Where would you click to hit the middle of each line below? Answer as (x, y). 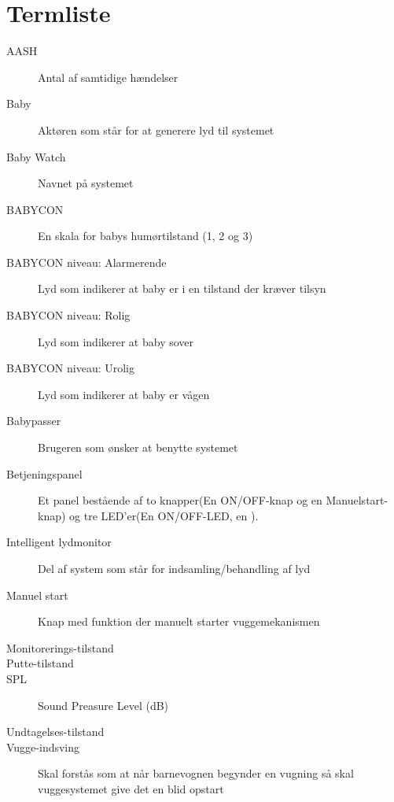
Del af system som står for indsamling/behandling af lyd (174, 568)
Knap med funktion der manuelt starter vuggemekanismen (179, 621)
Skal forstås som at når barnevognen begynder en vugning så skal (196, 773)
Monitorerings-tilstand (60, 647)
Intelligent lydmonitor (59, 542)
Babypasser (34, 421)
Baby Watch (36, 156)
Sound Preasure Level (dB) (103, 705)
